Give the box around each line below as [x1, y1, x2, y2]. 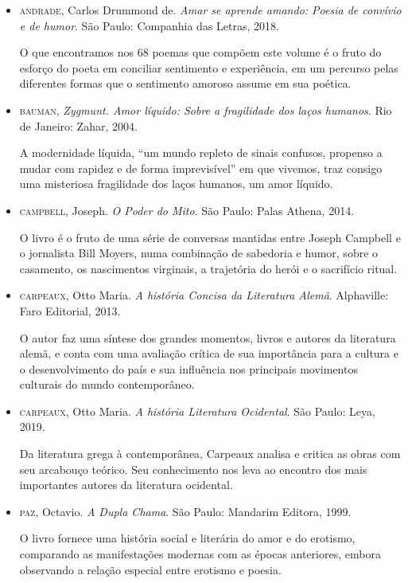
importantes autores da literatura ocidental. [19, 476, 233, 493]
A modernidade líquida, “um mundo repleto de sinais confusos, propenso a [19, 144, 383, 161]
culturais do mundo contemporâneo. [19, 376, 195, 393]
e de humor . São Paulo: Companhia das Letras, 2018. [19, 17, 279, 33]
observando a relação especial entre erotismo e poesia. [19, 561, 282, 577]
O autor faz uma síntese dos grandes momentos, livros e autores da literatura [19, 329, 396, 346]
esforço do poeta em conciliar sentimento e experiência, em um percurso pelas [19, 59, 398, 76]
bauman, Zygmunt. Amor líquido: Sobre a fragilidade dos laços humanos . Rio [19, 101, 392, 118]
